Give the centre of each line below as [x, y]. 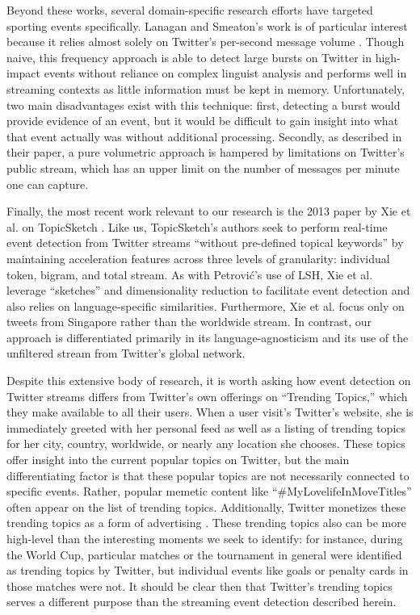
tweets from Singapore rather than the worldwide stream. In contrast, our [189, 322]
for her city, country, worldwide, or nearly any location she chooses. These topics [206, 443]
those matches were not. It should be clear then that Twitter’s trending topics [199, 586]
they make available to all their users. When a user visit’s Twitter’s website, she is [210, 412]
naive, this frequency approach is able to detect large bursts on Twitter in [189, 57]
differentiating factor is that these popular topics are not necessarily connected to [208, 475]
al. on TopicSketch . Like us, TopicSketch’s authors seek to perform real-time [197, 226]
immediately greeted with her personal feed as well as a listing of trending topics [206, 427]
